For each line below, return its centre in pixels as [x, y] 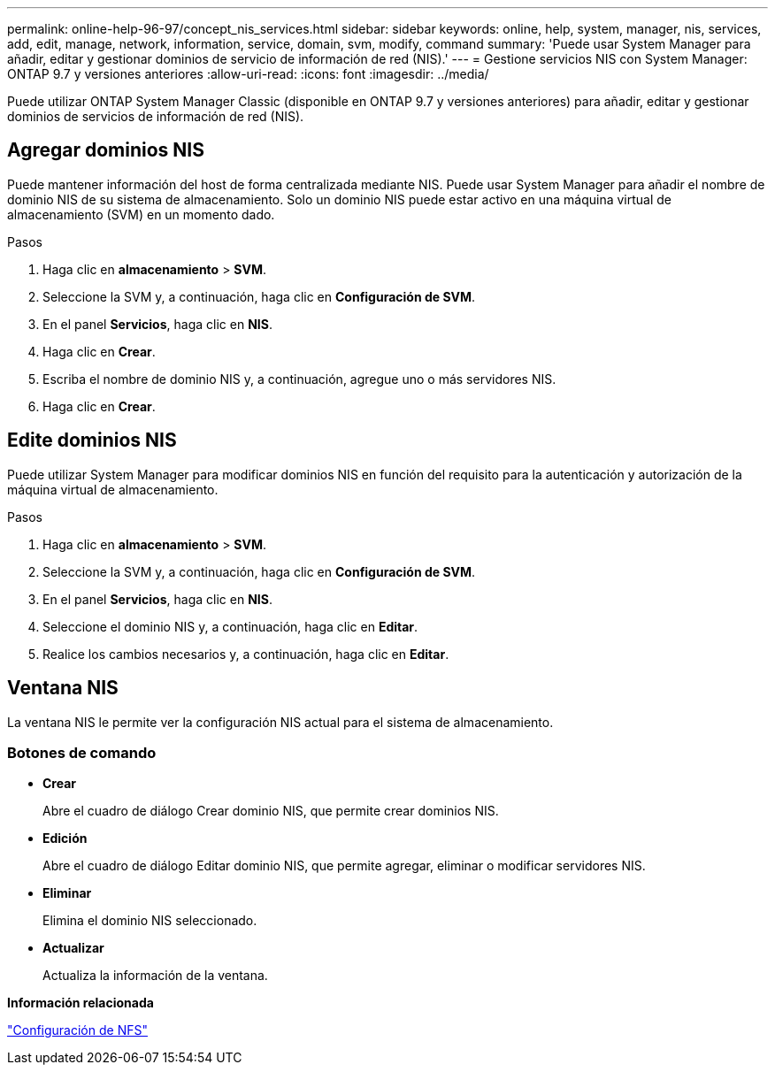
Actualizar [73, 948]
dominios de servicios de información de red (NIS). [156, 116]
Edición [65, 838]
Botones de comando [82, 752]
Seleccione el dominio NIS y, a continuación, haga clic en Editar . [230, 626]
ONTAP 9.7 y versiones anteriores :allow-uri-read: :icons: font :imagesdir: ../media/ [248, 74]
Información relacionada [81, 1003]
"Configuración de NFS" [77, 1030]
